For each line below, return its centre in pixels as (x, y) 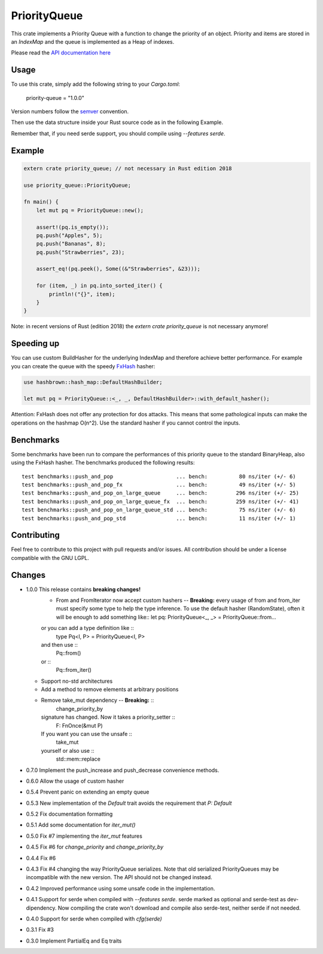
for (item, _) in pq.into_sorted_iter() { (99, 286)
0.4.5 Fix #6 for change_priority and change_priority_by (95, 847)
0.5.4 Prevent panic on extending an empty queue (88, 792)
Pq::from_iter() (74, 670)
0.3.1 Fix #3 (40, 930)
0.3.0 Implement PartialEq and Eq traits (74, 941)
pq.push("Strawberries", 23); (80, 252)
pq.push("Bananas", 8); (71, 244)
